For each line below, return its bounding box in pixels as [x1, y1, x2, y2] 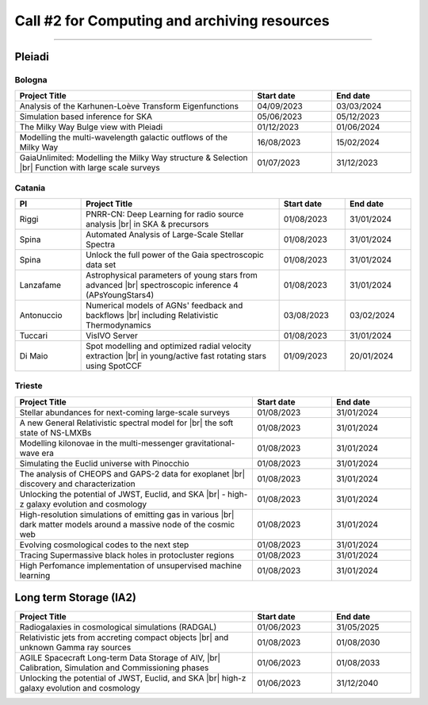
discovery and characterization [19, 478, 136, 489]
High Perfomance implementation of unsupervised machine [19, 560, 242, 571]
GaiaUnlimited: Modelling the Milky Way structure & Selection [19, 152, 249, 163]
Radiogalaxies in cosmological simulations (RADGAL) [19, 622, 217, 633]
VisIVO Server [86, 330, 138, 341]
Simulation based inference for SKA [19, 111, 153, 122]
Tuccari [19, 330, 48, 341]
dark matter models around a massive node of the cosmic [19, 519, 235, 530]
